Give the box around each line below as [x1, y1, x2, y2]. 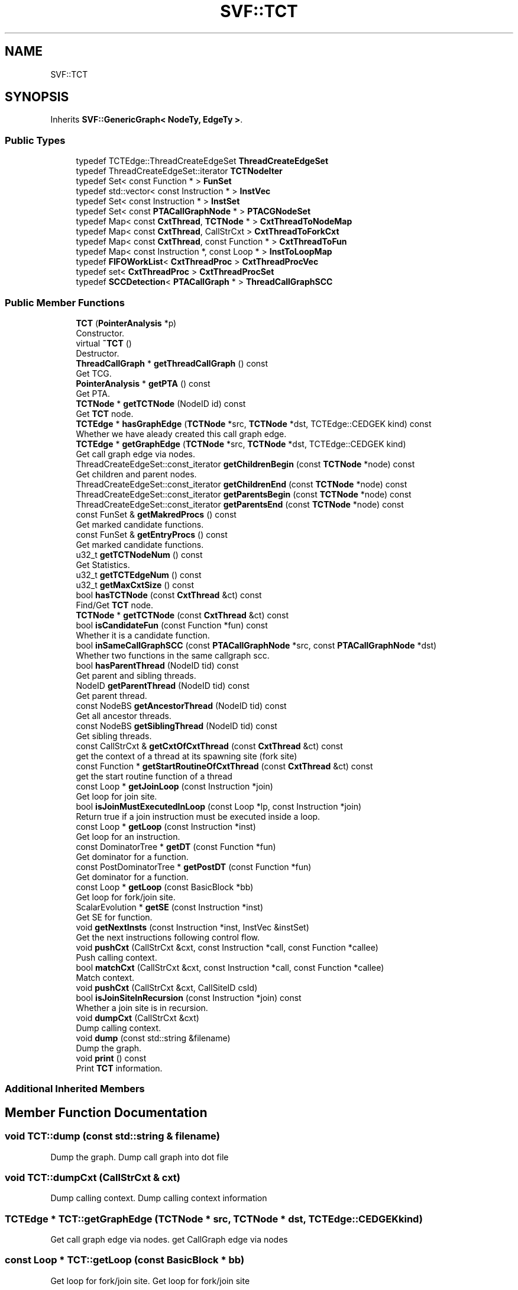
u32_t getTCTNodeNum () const [76, 549, 203, 560]
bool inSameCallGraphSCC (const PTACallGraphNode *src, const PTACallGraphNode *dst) [76, 640, 437, 650]
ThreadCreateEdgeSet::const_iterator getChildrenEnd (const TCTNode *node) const [76, 479, 407, 489]
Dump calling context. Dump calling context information [50, 1193, 267, 1204]
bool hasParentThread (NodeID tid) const [76, 660, 239, 670]
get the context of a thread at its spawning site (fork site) [76, 750, 297, 761]
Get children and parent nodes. [76, 468, 197, 479]
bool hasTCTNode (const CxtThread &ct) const [76, 589, 262, 600]
